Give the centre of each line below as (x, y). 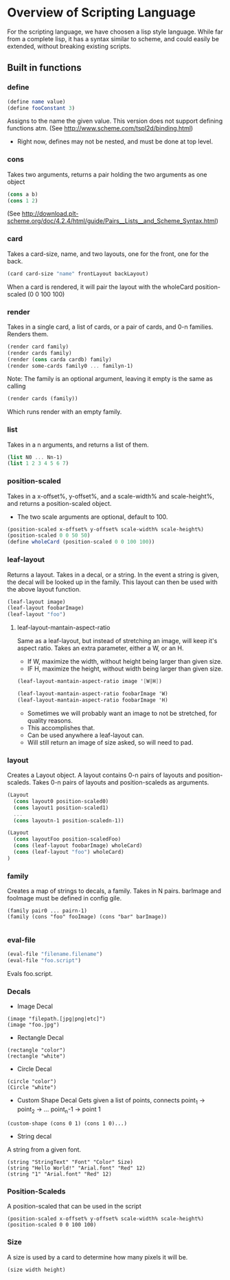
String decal (34, 1137)
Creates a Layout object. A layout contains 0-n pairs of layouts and (102, 775)
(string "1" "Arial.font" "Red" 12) (59, 1174)
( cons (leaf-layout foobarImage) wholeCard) (78, 846)
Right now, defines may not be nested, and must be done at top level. (115, 141)
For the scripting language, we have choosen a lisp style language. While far (115, 32)
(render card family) (38, 347)
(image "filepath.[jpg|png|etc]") (57, 1019)
